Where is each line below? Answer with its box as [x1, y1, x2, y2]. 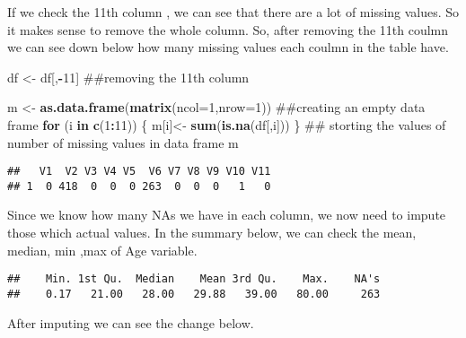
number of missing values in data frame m [7, 133, 239, 152]
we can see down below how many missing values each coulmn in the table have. [7, 38, 449, 56]
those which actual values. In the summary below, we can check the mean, [7, 223, 417, 242]
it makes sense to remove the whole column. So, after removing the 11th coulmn [7, 20, 449, 39]
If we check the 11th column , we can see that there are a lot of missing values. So [7, 3, 460, 21]
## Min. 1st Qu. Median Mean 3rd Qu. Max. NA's [7, 273, 381, 286]
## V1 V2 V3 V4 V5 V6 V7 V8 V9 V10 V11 [7, 165, 271, 178]
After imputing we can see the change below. [7, 313, 254, 332]
